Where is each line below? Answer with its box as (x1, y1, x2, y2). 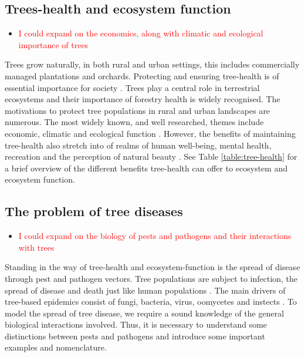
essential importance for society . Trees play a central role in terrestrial (5, 81, 260, 93)
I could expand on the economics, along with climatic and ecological (18, 27, 263, 39)
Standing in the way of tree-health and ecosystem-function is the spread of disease (5, 261, 300, 273)
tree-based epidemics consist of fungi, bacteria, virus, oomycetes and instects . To (5, 295, 297, 308)
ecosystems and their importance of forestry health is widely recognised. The (5, 93, 280, 105)
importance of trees (18, 38, 89, 50)
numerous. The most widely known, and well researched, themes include (5, 116, 264, 128)
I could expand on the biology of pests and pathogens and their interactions (18, 230, 292, 242)
